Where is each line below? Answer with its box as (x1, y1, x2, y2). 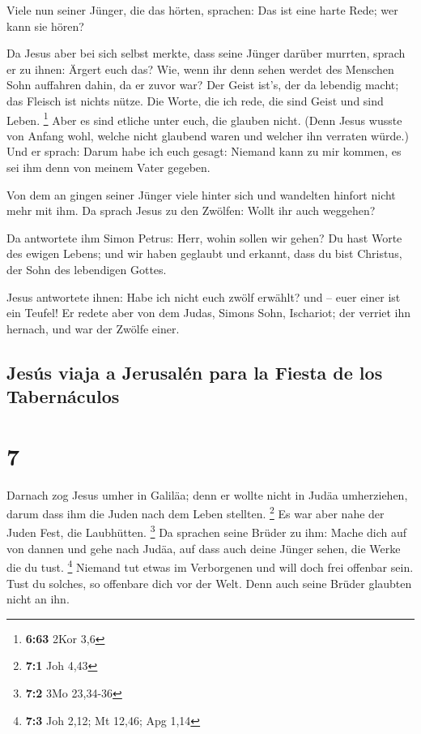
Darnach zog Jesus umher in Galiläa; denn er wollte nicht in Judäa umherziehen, (6, 486, 408, 503)
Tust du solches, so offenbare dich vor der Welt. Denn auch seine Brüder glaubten (6, 574, 412, 591)
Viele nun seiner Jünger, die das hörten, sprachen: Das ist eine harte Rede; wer (6, 2, 398, 18)
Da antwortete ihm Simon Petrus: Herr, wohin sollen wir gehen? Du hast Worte (6, 229, 402, 246)
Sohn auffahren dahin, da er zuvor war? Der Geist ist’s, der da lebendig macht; (6, 76, 399, 93)
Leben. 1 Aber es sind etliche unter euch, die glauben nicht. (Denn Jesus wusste (6, 109, 402, 128)
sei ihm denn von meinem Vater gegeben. (6, 159, 210, 175)
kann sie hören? (6, 17, 84, 34)
